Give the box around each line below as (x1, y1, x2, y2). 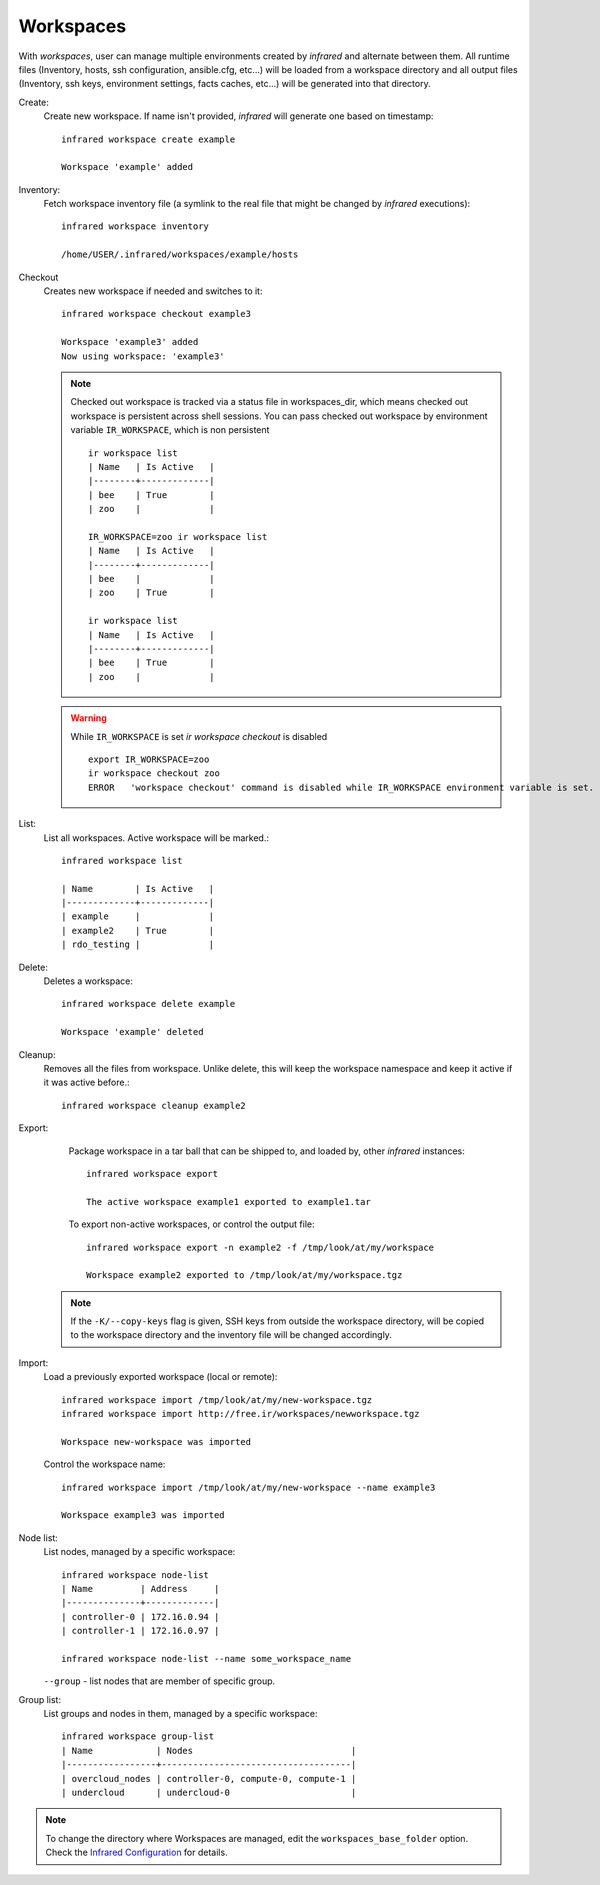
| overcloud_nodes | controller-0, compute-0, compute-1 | (61, 1773, 357, 1784)
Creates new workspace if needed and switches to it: (43, 285, 263, 297)
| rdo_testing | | (61, 939, 215, 950)
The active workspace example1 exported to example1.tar (86, 1196, 372, 1207)
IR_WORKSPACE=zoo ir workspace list (88, 531, 268, 542)
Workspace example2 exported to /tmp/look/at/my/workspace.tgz (86, 1270, 403, 1281)
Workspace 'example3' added (61, 336, 199, 348)
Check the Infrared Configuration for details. (45, 1846, 229, 1859)
